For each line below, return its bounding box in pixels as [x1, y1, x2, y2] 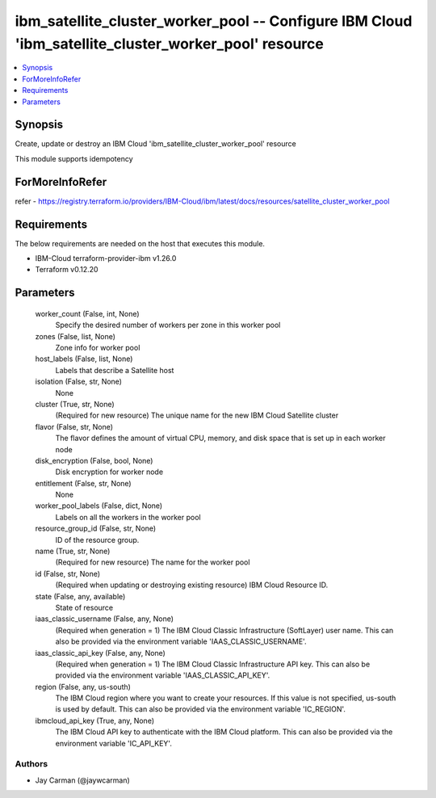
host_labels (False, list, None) [35, 354, 133, 363]
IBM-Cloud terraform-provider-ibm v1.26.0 [35, 254, 177, 263]
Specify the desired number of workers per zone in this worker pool [55, 320, 281, 330]
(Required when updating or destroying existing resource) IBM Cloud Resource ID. [55, 580, 329, 590]
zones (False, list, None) [35, 331, 116, 341]
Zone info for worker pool [55, 342, 140, 352]
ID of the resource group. [55, 535, 140, 544]
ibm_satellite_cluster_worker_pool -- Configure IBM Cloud [15, 12, 413, 30]
